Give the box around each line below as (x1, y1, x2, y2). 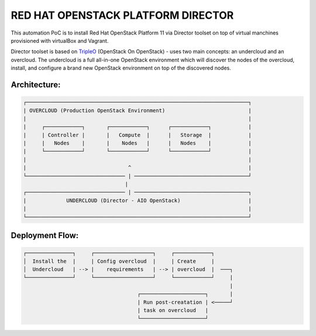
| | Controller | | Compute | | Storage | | (23, 132, 252, 138)
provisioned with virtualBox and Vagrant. (11, 37, 109, 44)
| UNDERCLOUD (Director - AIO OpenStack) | (23, 197, 252, 204)
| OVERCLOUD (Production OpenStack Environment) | (23, 107, 252, 114)
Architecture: (11, 80, 61, 90)
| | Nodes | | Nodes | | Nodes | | (23, 140, 252, 146)
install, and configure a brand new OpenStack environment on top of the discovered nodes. (11, 64, 231, 71)
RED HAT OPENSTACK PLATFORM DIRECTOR (11, 9, 234, 22)
